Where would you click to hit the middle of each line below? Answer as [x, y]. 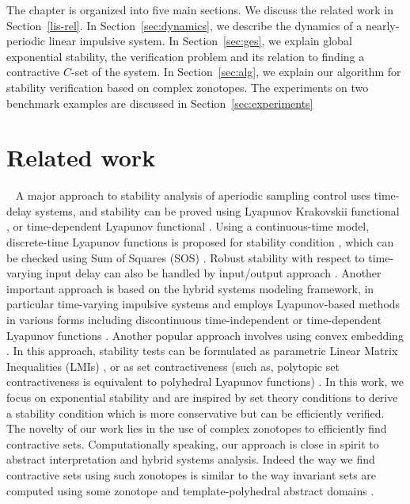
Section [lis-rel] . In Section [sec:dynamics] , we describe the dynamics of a [184, 25]
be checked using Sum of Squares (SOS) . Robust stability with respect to [186, 257]
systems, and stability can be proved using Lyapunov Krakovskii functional [217, 210]
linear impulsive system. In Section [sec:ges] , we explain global [200, 41]
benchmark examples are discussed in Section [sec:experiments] [160, 103]
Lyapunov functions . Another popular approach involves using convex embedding [205, 335]
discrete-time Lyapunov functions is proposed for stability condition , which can [200, 242]
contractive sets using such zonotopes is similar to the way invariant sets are [192, 474]
